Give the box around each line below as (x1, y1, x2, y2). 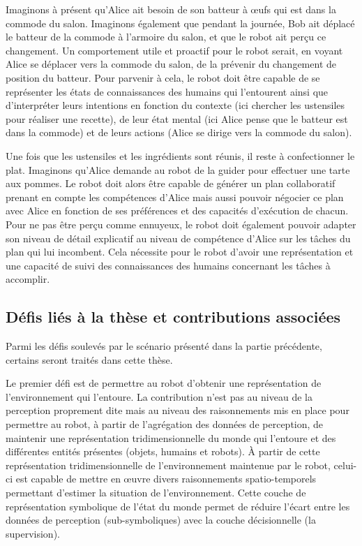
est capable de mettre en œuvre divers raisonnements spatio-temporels (15, 471, 317, 486)
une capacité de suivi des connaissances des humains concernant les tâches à (6, 258, 331, 272)
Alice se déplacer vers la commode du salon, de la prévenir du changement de (6, 57, 336, 71)
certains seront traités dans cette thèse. (6, 352, 173, 367)
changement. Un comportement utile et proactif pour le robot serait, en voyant (6, 43, 343, 57)
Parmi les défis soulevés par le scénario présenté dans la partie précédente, (6, 339, 322, 353)
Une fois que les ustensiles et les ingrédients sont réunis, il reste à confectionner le (6, 148, 355, 163)
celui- (333, 457, 357, 472)
